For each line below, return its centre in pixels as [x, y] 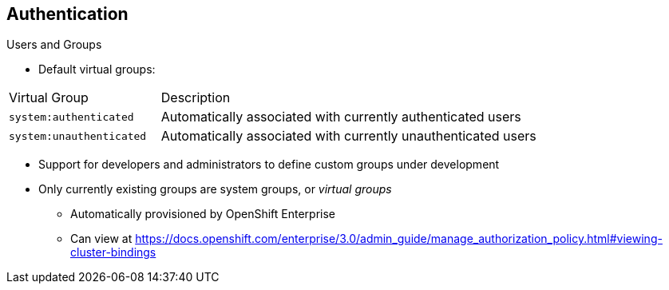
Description [196, 98]
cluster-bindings [113, 252]
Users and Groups [54, 45]
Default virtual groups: [97, 70]
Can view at [101, 239]
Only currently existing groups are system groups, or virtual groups [215, 189]
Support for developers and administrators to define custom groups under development [269, 165]
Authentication [67, 14]
